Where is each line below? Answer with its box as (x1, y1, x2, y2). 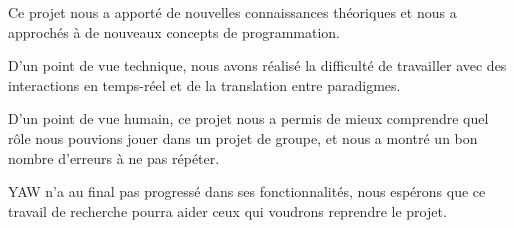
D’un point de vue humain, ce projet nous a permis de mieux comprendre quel (8, 108, 489, 129)
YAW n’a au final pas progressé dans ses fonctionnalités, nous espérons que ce (8, 181, 486, 202)
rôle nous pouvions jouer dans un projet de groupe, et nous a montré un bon (8, 127, 478, 148)
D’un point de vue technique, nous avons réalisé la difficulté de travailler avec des (8, 55, 507, 76)
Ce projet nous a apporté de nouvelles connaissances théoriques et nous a (8, 2, 457, 22)
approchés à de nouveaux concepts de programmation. (8, 21, 340, 42)
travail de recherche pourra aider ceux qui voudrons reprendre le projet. (8, 200, 447, 221)
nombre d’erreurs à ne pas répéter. (8, 147, 220, 168)
